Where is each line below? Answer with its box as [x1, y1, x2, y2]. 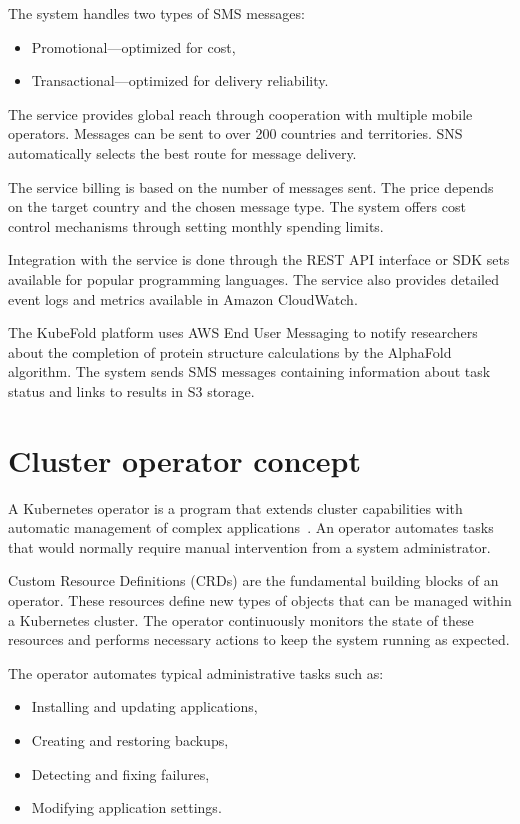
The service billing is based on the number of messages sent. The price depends [8, 176, 494, 197]
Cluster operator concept [8, 439, 362, 480]
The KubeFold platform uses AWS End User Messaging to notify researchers [8, 322, 478, 343]
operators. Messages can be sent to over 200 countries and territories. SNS [8, 123, 463, 144]
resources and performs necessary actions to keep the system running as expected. [8, 629, 510, 650]
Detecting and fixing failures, [31, 763, 210, 784]
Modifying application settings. [31, 797, 222, 818]
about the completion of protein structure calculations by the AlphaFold [8, 341, 452, 362]
